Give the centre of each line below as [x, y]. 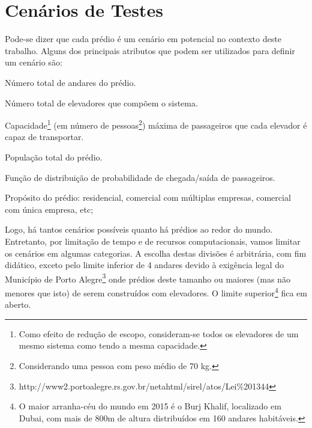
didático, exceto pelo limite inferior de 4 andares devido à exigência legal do [144, 265]
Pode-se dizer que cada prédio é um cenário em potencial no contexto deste [143, 39]
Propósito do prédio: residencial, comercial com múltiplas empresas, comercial [148, 197]
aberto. [18, 304]
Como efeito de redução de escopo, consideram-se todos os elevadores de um [159, 333]
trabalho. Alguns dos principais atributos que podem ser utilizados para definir [150, 50]
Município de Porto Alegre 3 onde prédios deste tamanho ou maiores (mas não [148, 278]
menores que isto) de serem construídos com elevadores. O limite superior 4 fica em [156, 292]
